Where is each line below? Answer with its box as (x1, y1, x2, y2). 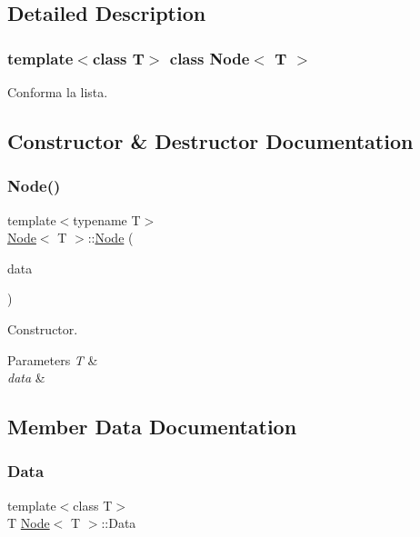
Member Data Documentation (7, 413, 297, 441)
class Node (169, 46, 250, 69)
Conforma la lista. (7, 83, 108, 101)
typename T (73, 210, 141, 229)
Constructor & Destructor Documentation (7, 126, 414, 154)
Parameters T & (7, 350, 98, 369)
